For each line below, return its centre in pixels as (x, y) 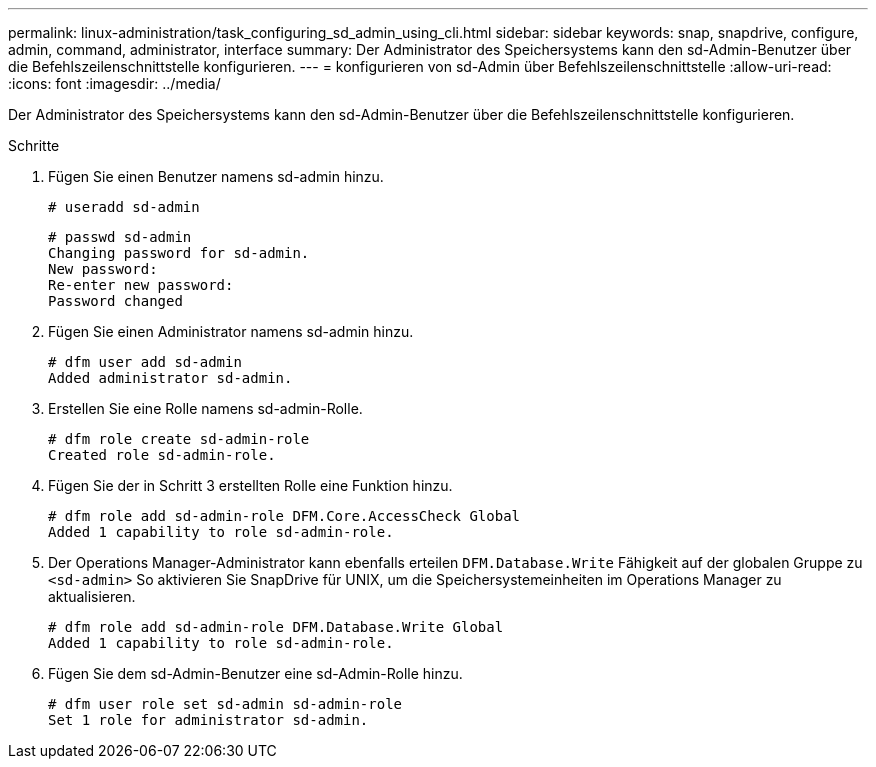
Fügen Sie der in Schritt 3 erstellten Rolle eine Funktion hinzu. (250, 485)
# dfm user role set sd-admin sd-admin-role (225, 704)
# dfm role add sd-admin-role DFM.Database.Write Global (276, 627)
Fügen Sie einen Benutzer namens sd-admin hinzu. (216, 176)
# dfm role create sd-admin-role (179, 439)
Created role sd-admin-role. (162, 455)
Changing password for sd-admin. (179, 253)
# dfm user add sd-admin (145, 362)
